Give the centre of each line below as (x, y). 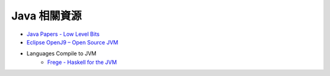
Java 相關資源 (46, 16)
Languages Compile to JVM (62, 54)
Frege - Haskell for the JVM (82, 62)
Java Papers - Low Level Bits (63, 34)
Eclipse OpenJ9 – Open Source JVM (72, 42)
